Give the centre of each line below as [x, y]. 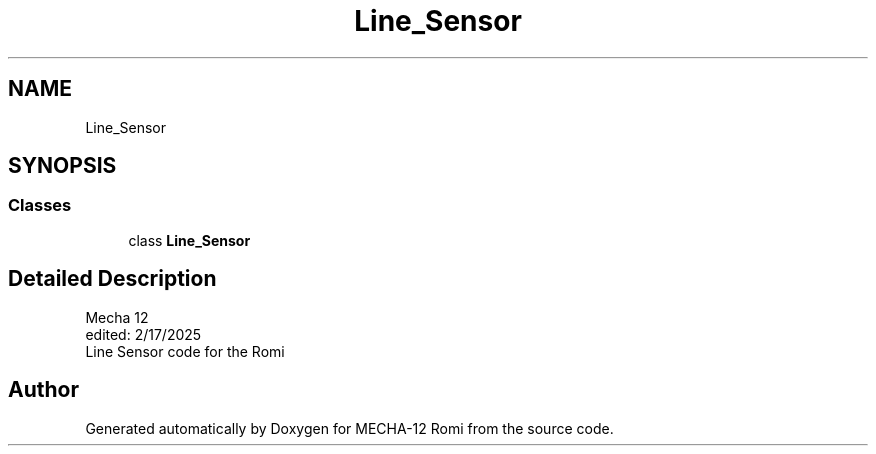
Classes [40, 205]
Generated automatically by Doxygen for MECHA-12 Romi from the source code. [349, 428]
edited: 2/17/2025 [143, 334]
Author [43, 390]
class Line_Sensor [189, 240]
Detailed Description [112, 279]
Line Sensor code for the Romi [185, 351]
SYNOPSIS [62, 166]
